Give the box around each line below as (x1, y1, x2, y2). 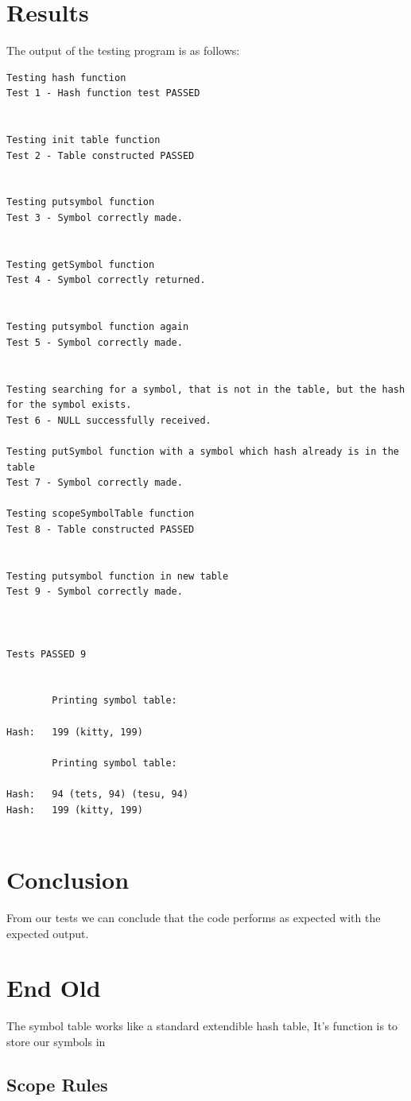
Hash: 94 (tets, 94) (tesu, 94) (6, 789, 189, 801)
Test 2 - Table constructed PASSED (6, 149, 195, 161)
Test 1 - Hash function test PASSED (6, 87, 200, 99)
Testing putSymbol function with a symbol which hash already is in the (6, 445, 399, 457)
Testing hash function (6, 72, 126, 83)
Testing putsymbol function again (6, 321, 189, 333)
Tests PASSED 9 (6, 648, 87, 660)
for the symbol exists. (6, 399, 132, 411)
